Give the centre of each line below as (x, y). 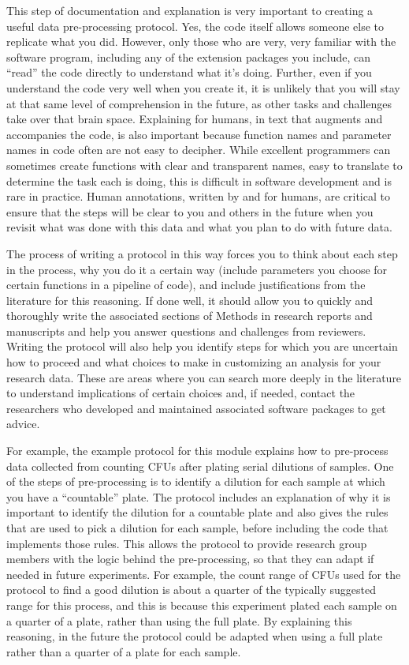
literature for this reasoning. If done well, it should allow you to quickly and (190, 300)
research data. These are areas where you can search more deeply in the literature (204, 377)
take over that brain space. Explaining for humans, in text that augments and (195, 119)
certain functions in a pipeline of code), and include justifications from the (186, 285)
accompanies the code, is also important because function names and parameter (199, 134)
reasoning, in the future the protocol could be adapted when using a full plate (195, 636)
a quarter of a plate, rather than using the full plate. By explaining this (179, 620)
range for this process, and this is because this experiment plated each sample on (202, 605)
